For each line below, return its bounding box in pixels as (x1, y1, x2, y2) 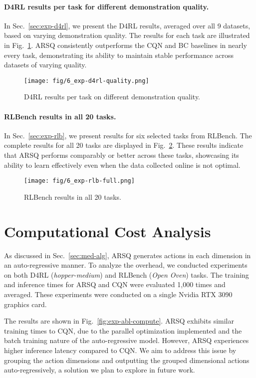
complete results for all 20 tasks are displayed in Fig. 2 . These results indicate (4, 140, 244, 150)
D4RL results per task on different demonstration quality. (24, 91, 201, 102)
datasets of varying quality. (4, 59, 87, 70)
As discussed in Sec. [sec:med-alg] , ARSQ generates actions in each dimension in (4, 250, 251, 260)
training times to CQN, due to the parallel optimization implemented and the (4, 325, 242, 336)
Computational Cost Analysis (4, 221, 211, 241)
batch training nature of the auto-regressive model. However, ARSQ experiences (4, 335, 249, 346)
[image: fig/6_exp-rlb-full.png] (24, 177, 135, 185)
